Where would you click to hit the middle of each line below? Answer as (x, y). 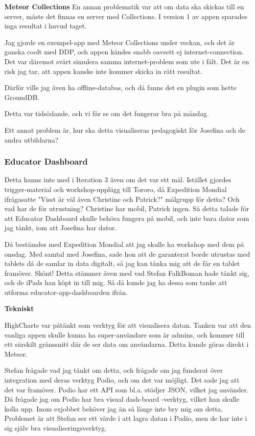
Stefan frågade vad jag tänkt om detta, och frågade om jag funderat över (114, 370)
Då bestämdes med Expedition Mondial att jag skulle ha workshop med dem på (124, 244)
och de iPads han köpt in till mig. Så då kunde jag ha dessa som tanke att (116, 282)
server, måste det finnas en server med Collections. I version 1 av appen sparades (126, 16)
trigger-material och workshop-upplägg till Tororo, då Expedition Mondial (116, 189)
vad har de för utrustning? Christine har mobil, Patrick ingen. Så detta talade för (127, 208)
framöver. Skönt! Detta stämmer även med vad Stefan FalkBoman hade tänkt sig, (127, 273)
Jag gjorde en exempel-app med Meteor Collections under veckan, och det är (120, 42)
